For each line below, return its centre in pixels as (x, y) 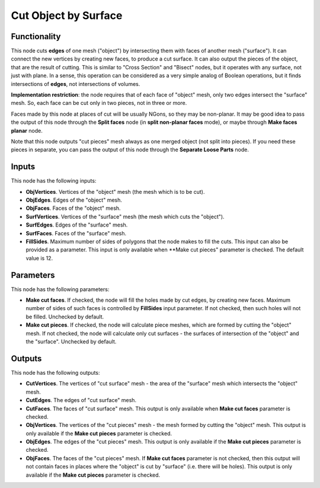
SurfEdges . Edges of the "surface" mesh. (77, 225)
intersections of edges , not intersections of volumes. (76, 84)
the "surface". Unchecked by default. (71, 342)
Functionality (36, 36)
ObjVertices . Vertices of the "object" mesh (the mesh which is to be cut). (115, 192)
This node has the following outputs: (55, 372)
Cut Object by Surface (67, 15)
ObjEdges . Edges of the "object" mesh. (74, 200)
